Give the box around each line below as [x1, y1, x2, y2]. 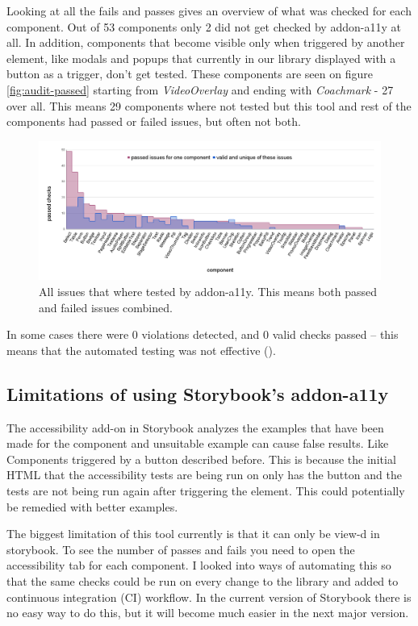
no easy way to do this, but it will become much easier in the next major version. [6, 604, 409, 621]
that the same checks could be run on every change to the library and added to [6, 572, 399, 589]
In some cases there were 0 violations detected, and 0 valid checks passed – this [6, 326, 399, 343]
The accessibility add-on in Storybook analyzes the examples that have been [6, 419, 384, 436]
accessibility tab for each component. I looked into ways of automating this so [6, 557, 391, 574]
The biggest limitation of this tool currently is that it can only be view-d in [6, 525, 380, 542]
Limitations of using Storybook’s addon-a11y [6, 381, 389, 406]
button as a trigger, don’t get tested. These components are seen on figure [6, 65, 373, 82]
